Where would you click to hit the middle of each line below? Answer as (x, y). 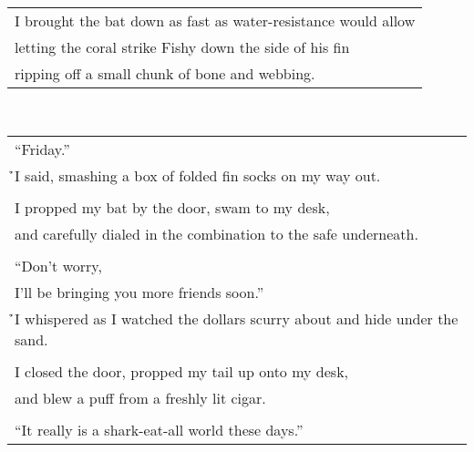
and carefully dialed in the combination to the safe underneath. (216, 233)
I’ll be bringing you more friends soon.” (139, 292)
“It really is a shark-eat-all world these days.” (159, 429)
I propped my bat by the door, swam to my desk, (172, 207)
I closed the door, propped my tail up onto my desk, (182, 371)
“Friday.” (42, 149)
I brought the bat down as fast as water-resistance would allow (215, 21)
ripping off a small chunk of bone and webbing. (165, 73)
